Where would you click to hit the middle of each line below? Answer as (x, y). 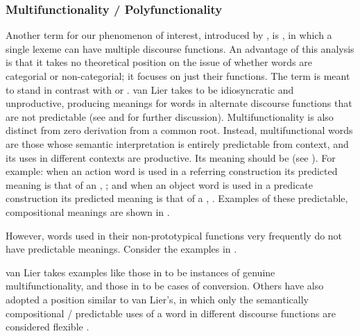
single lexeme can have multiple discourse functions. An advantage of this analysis (180, 48)
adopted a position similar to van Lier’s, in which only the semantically (157, 299)
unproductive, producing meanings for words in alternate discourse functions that (179, 103)
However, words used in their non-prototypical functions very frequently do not (174, 235)
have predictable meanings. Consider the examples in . (121, 249)
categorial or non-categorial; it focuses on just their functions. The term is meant (178, 76)
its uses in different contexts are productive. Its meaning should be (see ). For (171, 157)
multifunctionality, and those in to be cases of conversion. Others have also (165, 286)
